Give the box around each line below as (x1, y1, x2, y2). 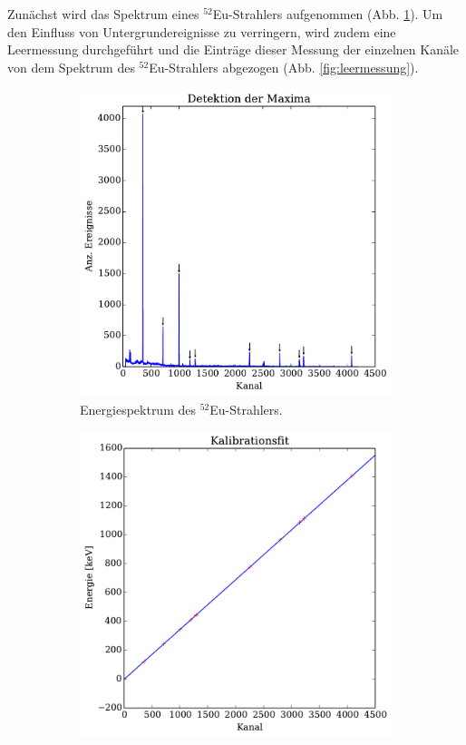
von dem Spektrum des (7, 57, 135, 76)
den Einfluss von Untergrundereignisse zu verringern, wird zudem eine (7, 22, 396, 41)
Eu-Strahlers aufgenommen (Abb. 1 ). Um (212, 5, 443, 23)
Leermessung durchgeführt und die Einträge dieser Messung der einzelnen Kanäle (7, 40, 460, 59)
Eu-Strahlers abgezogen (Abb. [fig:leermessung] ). (149, 57, 419, 76)
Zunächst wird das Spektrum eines (7, 5, 199, 23)
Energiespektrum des (80, 399, 196, 418)
